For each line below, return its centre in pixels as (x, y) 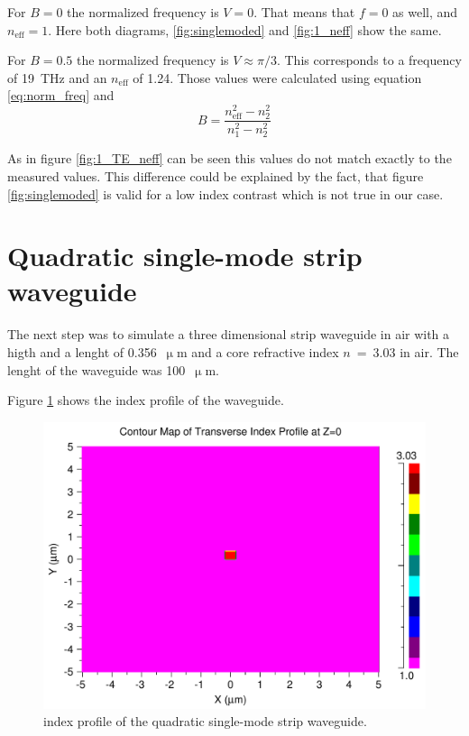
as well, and (425, 12)
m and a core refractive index (257, 352)
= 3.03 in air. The (408, 352)
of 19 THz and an (57, 77)
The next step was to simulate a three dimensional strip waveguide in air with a (229, 334)
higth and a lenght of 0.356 (82, 352)
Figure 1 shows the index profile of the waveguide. (146, 400)
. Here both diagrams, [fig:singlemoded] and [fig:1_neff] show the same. (245, 29)
